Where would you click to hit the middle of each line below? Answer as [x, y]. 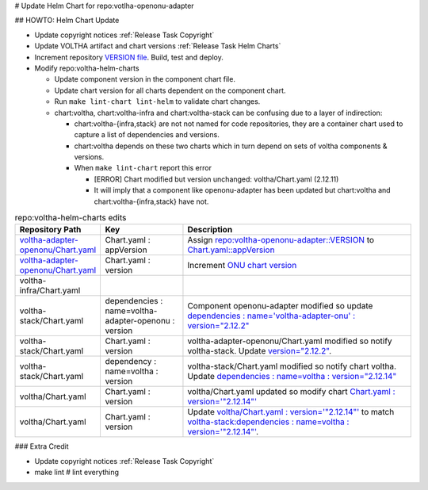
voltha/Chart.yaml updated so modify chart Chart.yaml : [291, 392]
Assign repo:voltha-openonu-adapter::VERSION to [281, 240]
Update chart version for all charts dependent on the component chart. [170, 90]
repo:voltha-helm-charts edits [71, 218]
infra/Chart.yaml [50, 291]
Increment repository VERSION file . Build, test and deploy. [129, 57]
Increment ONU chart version [242, 266]
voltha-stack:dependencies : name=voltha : [268, 422]
